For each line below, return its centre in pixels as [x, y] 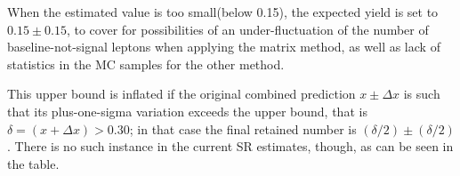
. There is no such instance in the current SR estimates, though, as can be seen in [230, 146]
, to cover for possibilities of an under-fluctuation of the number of [247, 29]
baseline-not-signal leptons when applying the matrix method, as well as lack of [224, 47]
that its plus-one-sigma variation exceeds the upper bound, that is [187, 111]
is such [422, 94]
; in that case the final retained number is [243, 128]
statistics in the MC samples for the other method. [146, 64]
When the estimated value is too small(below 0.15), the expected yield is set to [223, 12]
